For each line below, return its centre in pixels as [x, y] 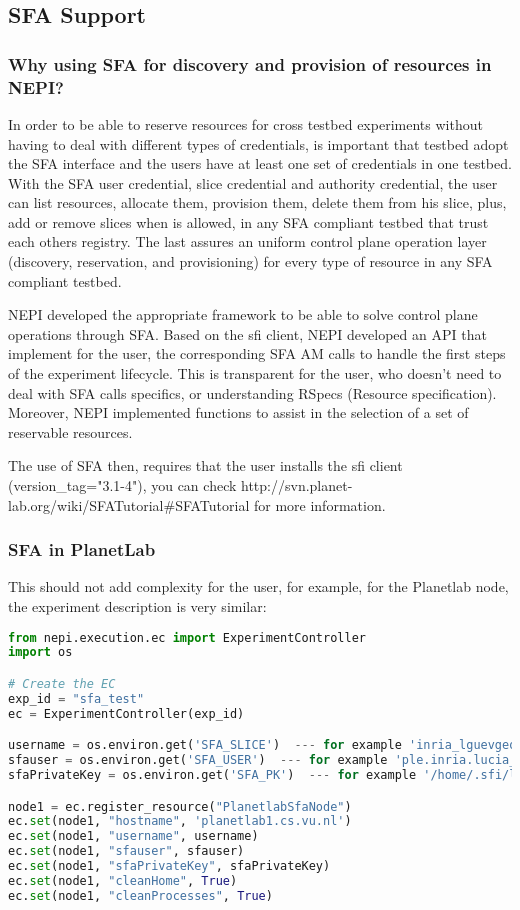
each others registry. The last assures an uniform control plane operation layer [247, 241]
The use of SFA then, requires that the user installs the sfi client [205, 465]
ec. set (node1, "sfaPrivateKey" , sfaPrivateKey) [169, 866]
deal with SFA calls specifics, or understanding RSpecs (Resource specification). [252, 392]
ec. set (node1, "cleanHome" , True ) [123, 880]
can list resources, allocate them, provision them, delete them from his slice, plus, [257, 202]
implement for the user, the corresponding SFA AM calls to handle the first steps [257, 353]
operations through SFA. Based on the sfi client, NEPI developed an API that [247, 333]
